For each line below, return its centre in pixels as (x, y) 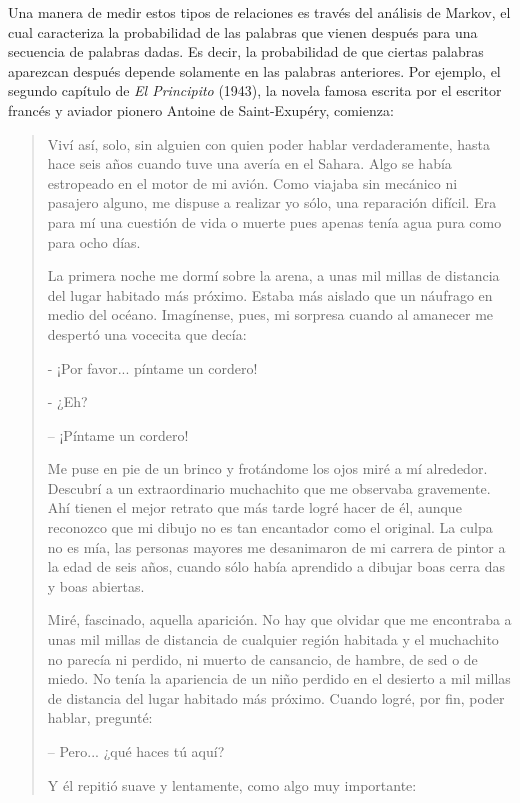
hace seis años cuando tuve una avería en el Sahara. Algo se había (249, 163)
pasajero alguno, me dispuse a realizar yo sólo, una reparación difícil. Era (272, 202)
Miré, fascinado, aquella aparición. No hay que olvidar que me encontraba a (279, 619)
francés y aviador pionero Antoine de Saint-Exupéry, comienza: (201, 109)
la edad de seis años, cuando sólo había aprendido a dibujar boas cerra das (276, 566)
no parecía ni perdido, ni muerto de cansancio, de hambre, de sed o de (262, 658)
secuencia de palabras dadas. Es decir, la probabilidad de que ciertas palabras (246, 51)
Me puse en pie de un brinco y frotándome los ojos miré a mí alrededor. (267, 468)
